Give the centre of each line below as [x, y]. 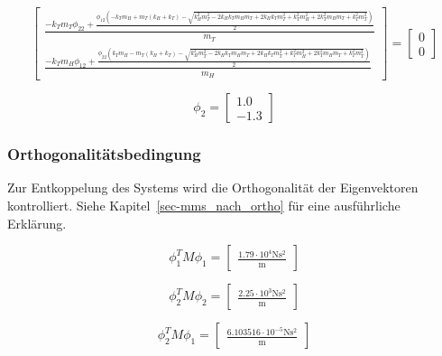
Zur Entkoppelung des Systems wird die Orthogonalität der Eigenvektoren [213, 187]
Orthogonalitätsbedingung [104, 154]
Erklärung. [37, 223]
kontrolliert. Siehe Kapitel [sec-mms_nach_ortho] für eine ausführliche [204, 205]
